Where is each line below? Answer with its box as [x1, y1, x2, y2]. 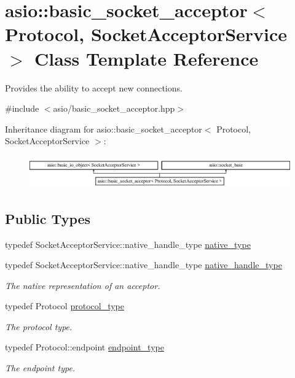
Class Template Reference [34, 45, 259, 71]
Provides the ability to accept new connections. [5, 81, 183, 94]
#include [5, 102, 39, 115]
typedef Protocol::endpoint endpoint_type [5, 341, 164, 353]
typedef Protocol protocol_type [5, 299, 124, 312]
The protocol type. [5, 320, 73, 333]
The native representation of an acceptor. [5, 279, 160, 291]
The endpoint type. [5, 361, 76, 374]
